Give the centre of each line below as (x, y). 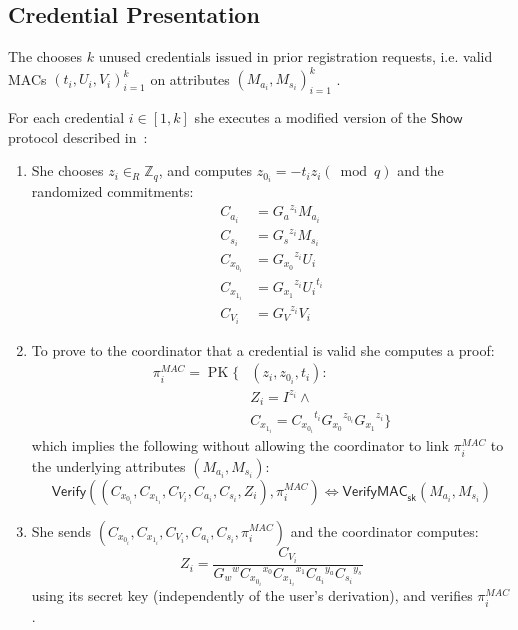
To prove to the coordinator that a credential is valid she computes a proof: (263, 349)
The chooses (45, 56)
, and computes (205, 170)
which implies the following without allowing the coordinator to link (240, 445)
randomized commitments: (112, 191)
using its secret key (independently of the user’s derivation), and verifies (252, 595)
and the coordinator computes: (384, 530)
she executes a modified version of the (310, 117)
